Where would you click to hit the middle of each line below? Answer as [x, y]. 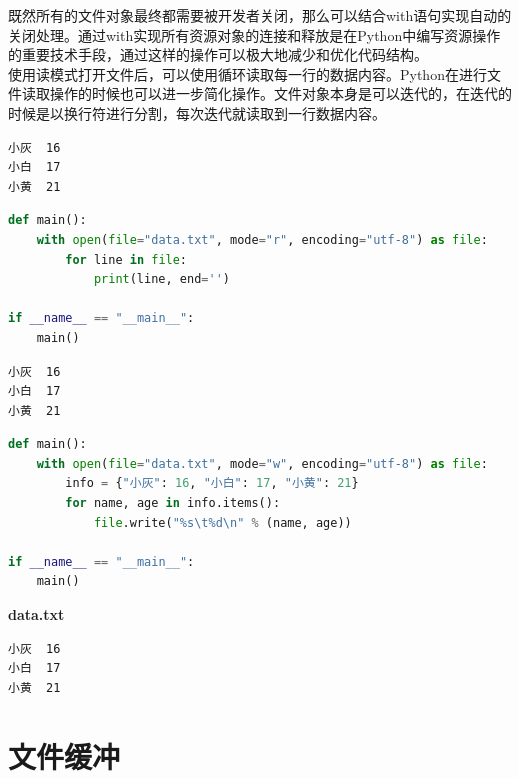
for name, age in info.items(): [173, 503]
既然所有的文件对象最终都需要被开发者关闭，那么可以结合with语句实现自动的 [260, 15]
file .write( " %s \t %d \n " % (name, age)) [222, 522]
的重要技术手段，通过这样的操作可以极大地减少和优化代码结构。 [218, 54]
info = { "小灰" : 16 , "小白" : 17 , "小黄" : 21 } [212, 483]
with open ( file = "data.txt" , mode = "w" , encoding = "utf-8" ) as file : [262, 463]
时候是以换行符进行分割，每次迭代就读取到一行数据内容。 [197, 112]
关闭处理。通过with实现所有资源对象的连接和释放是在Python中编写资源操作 [254, 34]
